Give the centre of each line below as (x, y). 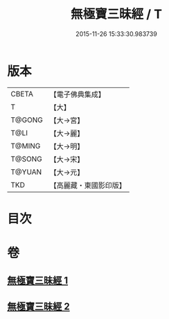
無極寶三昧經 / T (116, 14)
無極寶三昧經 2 (39, 306)
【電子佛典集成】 (77, 94)
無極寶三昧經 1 (38, 281)
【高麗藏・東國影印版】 (88, 185)
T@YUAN (26, 172)
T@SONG (27, 159)
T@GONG (27, 120)
